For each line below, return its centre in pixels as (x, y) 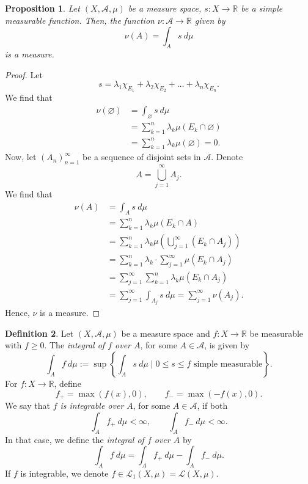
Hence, (17, 313)
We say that (28, 405)
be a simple (262, 8)
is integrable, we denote (64, 473)
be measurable (277, 333)
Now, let (21, 157)
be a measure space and (166, 333)
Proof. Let (24, 74)
